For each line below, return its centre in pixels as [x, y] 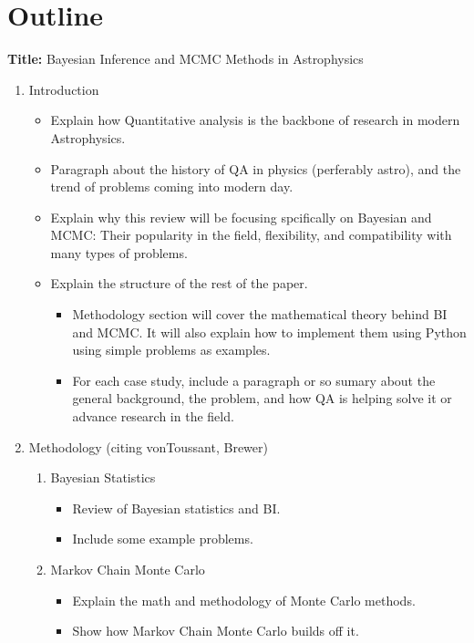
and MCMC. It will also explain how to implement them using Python [269, 332]
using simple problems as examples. [171, 350]
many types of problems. [119, 252]
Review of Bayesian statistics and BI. [176, 508]
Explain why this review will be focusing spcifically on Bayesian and [241, 217]
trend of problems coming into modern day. [172, 187]
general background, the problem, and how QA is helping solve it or [262, 398]
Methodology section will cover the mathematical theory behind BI [260, 314]
